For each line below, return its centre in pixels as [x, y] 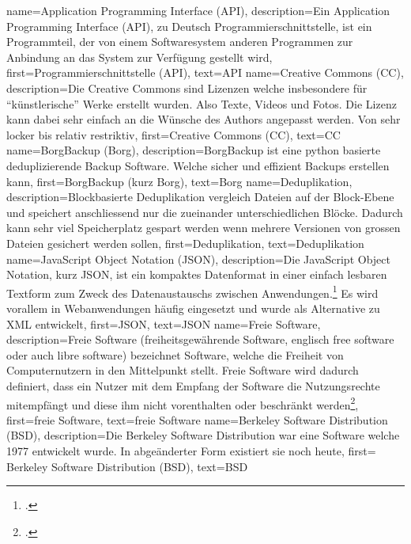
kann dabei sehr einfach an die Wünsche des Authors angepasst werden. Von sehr [204, 119]
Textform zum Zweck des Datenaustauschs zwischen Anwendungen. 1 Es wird [192, 291]
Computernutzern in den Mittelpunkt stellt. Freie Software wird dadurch [183, 370]
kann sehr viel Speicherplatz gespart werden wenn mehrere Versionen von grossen [204, 228]
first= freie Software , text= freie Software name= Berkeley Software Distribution [197, 419]
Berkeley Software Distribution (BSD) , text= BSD [127, 466]
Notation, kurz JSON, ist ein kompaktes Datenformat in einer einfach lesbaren [197, 274]
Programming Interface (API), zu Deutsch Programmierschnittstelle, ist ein [189, 26]
